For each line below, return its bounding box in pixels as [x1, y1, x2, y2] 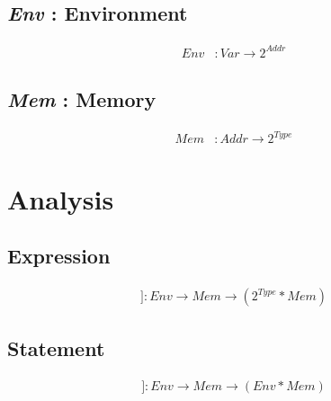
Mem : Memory [7, 85, 157, 113]
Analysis [7, 180, 114, 217]
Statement [7, 334, 105, 362]
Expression [7, 242, 111, 270]
